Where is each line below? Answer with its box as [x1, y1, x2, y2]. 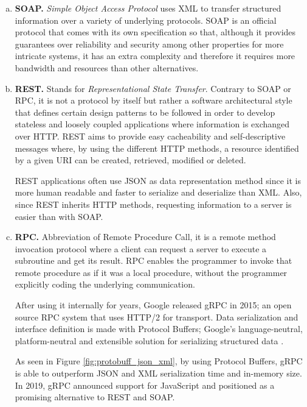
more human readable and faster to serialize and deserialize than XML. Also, [15, 186, 302, 199]
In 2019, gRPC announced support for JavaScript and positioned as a [15, 378, 275, 391]
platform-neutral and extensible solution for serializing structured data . [15, 334, 284, 347]
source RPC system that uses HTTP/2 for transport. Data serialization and [15, 310, 298, 323]
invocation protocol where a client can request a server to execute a [15, 242, 267, 255]
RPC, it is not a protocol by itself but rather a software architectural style [15, 94, 292, 107]
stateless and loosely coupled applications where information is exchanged [15, 118, 290, 130]
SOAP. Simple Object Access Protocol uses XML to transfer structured [15, 2, 281, 14]
